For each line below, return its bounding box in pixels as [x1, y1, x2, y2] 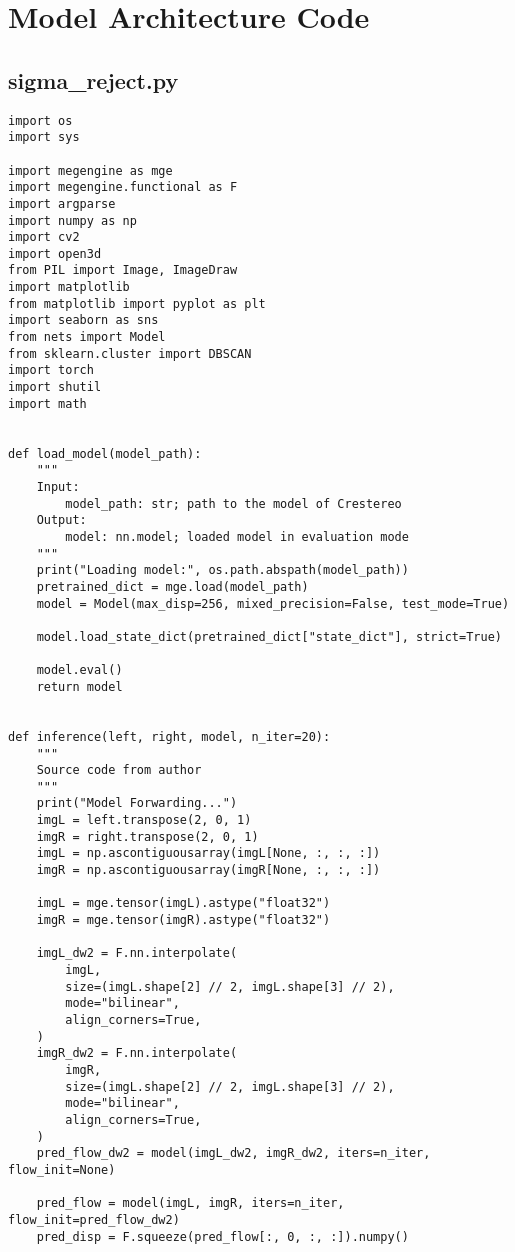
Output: [36, 513, 87, 528]
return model [36, 679, 123, 694]
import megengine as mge [8, 163, 173, 178]
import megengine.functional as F [8, 180, 238, 195]
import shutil [8, 380, 102, 395]
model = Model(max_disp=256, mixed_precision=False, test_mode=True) [36, 596, 510, 611]
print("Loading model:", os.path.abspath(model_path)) [36, 563, 409, 578]
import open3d [8, 246, 102, 261]
